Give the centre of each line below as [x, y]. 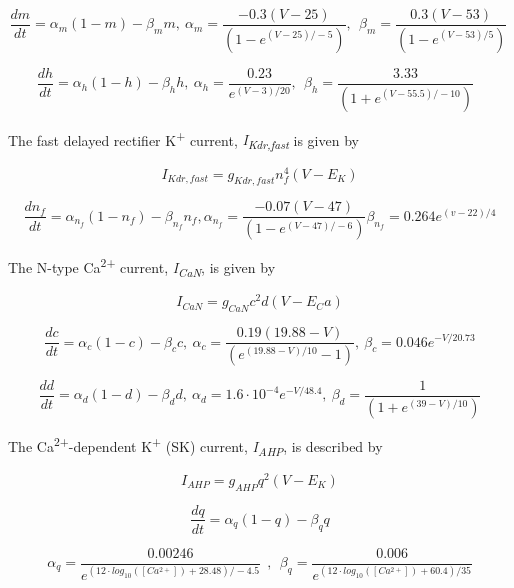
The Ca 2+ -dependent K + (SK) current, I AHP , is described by [195, 445]
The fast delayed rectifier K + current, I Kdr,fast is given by [183, 139]
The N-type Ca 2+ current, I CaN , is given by [142, 267]
